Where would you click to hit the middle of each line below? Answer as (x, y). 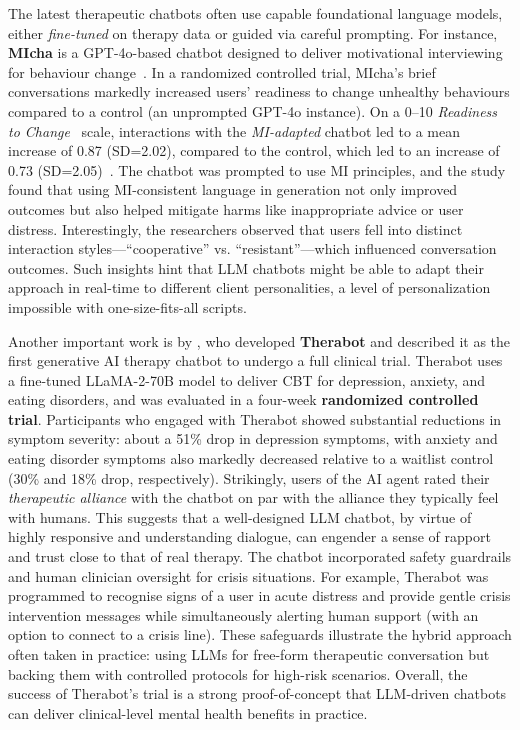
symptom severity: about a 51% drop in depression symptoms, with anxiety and (253, 438)
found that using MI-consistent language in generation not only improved (233, 189)
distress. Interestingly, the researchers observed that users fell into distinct (235, 228)
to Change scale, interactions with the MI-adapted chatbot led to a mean (234, 130)
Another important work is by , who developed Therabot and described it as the (259, 340)
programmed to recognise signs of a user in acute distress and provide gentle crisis (259, 595)
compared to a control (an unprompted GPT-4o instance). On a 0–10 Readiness (253, 110)
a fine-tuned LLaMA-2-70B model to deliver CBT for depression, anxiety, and (247, 379)
